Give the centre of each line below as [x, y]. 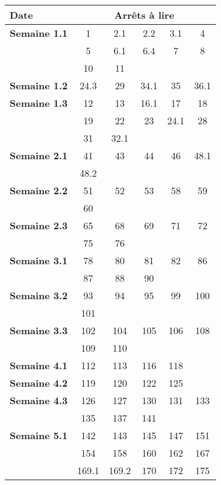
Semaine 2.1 [39, 155]
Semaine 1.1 [39, 33]
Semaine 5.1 [39, 435]
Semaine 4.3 [39, 400]
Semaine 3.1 [39, 260]
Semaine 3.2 [39, 295]
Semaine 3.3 [39, 330]
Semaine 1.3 [39, 103]
